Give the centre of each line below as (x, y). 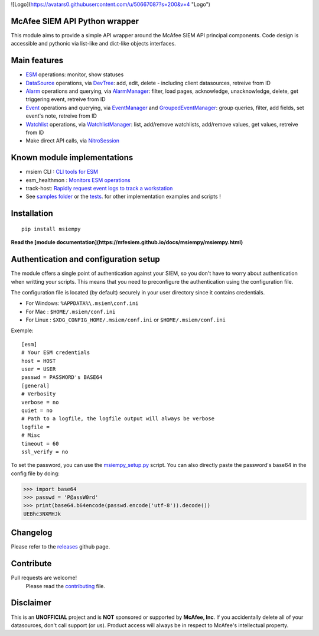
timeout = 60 (40, 444)
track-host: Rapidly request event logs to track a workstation (99, 189)
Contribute (31, 564)
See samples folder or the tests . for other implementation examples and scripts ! (123, 197)
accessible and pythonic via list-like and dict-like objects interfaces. (94, 44)
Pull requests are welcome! (44, 578)
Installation (32, 214)
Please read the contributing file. (66, 586)
